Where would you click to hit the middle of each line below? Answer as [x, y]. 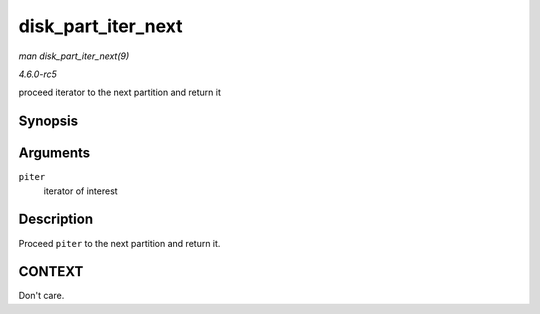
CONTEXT [51, 271]
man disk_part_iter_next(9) [74, 56]
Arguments [54, 153]
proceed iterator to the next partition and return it [120, 92]
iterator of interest [81, 191]
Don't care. [41, 296]
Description [56, 219]
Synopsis [48, 121]
